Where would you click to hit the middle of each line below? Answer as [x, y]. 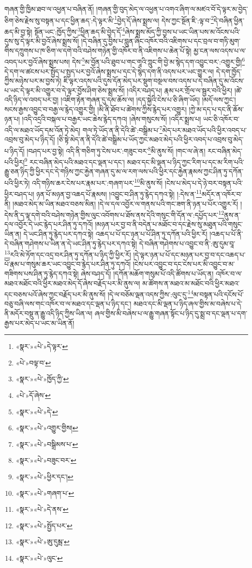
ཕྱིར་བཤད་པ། [19, 194]
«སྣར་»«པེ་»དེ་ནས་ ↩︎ [42, 509]
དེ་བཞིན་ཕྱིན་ [229, 20]
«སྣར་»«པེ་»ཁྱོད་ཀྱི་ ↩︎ [42, 379]
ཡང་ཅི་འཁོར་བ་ [221, 118]
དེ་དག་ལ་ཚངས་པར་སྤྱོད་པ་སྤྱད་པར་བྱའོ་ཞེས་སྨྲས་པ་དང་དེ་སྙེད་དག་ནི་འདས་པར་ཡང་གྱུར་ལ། [109, 71]
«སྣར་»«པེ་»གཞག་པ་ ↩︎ [45, 493]
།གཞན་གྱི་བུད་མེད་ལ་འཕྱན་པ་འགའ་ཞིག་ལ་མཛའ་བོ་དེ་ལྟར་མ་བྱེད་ [172, 9]
